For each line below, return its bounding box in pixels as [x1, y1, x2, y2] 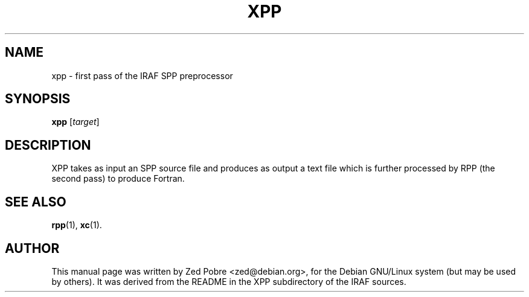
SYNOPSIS [5, 91, 71, 107]
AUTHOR [5, 240, 60, 256]
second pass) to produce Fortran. [51, 173, 185, 184]
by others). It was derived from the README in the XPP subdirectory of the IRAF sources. [51, 276, 406, 287]
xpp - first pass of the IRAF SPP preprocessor [51, 70, 233, 81]
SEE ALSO [5, 194, 66, 209]
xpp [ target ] [51, 117, 100, 127]
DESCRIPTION [5, 137, 91, 153]
